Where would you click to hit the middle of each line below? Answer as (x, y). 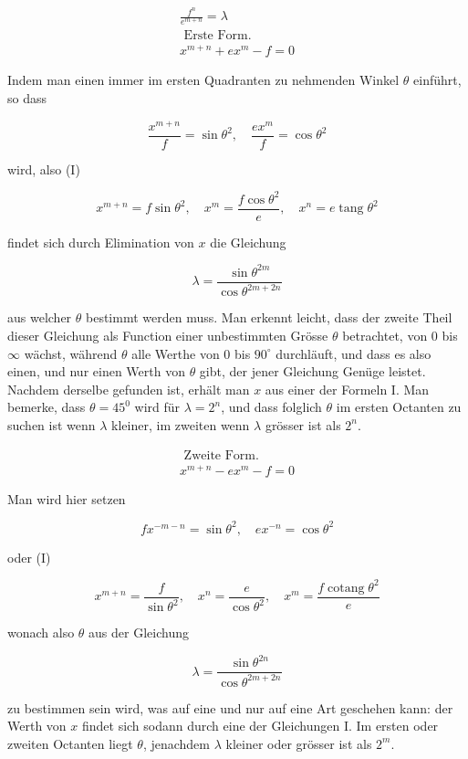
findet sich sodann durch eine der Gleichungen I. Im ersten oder (260, 726)
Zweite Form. (221, 455)
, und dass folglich (271, 407)
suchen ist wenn (52, 424)
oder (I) (29, 557)
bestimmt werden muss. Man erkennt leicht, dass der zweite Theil (269, 317)
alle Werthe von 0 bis (191, 353)
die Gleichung (248, 242)
